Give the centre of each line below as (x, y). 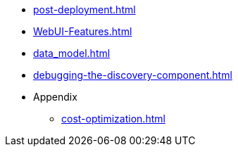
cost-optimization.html (113, 119)
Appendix (55, 97)
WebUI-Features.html (83, 31)
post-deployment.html (84, 9)
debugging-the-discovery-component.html (133, 75)
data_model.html (72, 53)
